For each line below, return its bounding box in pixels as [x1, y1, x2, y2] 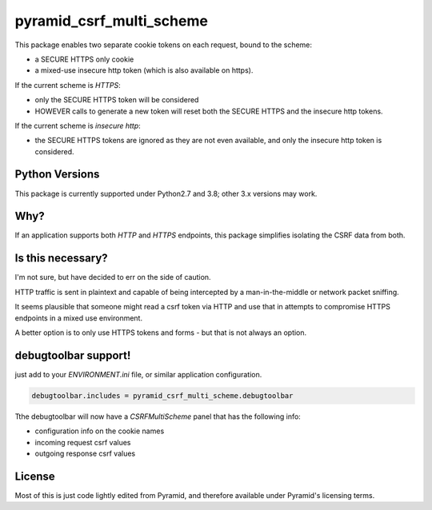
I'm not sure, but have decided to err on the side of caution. [14, 273, 211, 282]
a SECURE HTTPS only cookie [34, 54, 134, 64]
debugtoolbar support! [14, 349, 131, 362]
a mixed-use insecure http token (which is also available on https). [34, 66, 254, 75]
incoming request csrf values [34, 437, 131, 447]
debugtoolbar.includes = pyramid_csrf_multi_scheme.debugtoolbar [31, 391, 294, 400]
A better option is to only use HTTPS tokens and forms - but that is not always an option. [14, 328, 307, 337]
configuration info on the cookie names [34, 426, 165, 436]
